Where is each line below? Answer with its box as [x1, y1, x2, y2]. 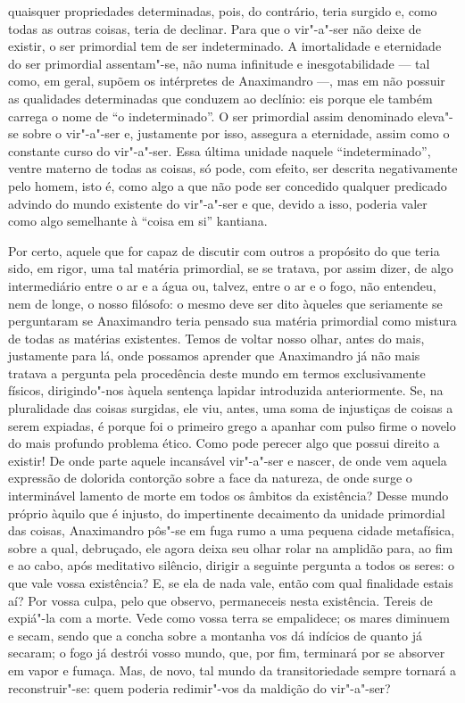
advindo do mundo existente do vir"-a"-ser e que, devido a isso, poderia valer [8, 194, 428, 212]
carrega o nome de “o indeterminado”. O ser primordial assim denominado [8, 106, 414, 125]
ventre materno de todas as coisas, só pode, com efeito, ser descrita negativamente [8, 159, 458, 178]
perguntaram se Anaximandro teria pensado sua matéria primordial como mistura [8, 311, 457, 330]
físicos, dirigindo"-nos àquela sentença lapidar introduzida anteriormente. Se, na [8, 381, 444, 400]
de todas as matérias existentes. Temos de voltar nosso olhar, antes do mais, [8, 328, 425, 347]
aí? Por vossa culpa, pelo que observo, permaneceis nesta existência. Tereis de [8, 591, 433, 609]
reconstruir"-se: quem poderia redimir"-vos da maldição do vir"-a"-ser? [8, 678, 391, 697]
